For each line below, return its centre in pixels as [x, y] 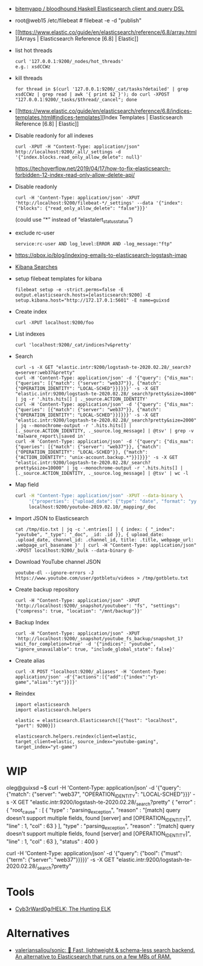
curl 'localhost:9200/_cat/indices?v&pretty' [73, 345]
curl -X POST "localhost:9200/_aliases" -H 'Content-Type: [91, 672]
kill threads [29, 78]
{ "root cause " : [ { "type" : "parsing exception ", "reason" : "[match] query [93, 811]
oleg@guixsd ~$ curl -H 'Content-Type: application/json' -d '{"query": [94, 788]
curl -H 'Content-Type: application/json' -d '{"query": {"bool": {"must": [94, 853]
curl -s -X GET [34, 367]
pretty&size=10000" [40, 468]
